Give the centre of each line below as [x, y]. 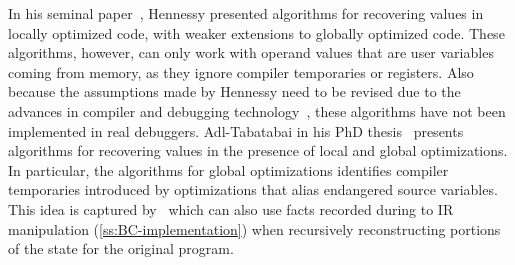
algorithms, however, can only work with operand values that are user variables [251, 52]
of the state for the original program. [121, 248]
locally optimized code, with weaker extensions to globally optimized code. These [256, 32]
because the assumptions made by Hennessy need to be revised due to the [234, 91]
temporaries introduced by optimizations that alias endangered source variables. [253, 189]
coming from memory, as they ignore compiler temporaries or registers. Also [241, 71]
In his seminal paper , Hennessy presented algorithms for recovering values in [246, 13]
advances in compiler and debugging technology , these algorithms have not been [257, 110]
